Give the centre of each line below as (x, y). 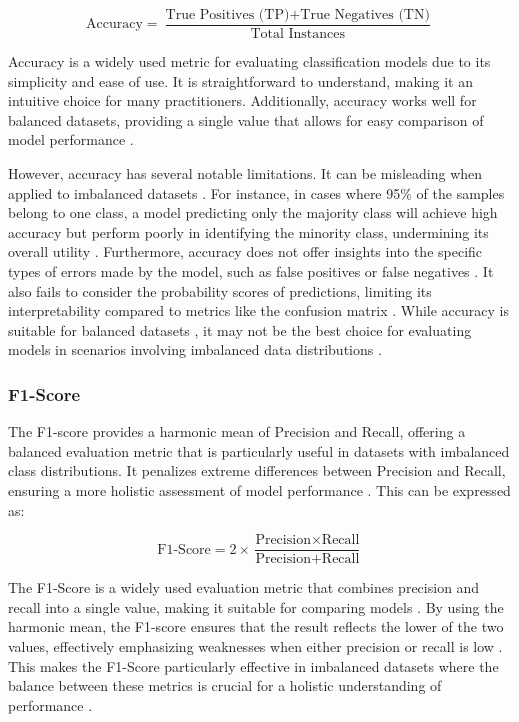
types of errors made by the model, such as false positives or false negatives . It (251, 271)
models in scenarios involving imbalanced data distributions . (195, 349)
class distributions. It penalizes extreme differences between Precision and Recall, (257, 470)
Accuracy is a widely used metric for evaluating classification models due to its (249, 61)
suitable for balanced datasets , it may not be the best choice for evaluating (240, 329)
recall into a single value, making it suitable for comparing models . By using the (256, 606)
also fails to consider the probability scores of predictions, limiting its (220, 290)
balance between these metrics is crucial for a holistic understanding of (225, 685)
